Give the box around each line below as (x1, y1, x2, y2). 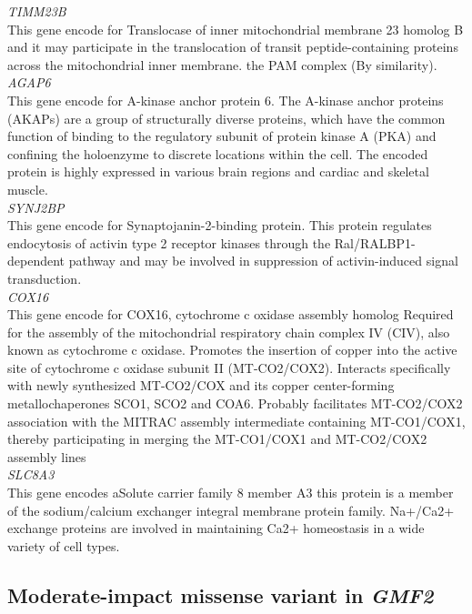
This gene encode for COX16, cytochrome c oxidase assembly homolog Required (7, 305, 454, 324)
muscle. (7, 179, 48, 198)
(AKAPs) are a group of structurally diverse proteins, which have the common (7, 108, 446, 127)
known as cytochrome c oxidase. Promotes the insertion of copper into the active (7, 340, 457, 359)
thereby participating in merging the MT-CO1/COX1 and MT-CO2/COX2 (7, 429, 427, 448)
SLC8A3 (7, 465, 55, 484)
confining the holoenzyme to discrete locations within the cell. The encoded (7, 144, 428, 163)
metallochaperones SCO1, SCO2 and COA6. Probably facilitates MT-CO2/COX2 (7, 394, 463, 413)
